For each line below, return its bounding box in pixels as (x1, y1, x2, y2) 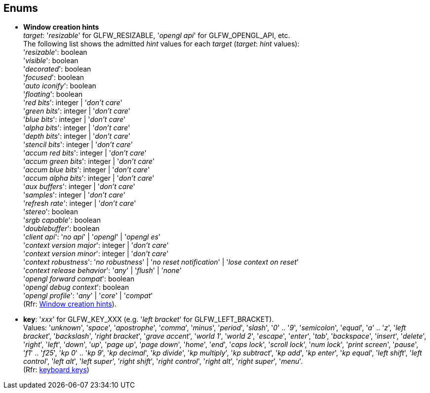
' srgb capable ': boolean (23, 216, 101, 225)
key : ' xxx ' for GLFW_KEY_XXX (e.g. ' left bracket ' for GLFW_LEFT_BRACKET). (23, 315, 274, 324)
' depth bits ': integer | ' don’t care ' (23, 132, 131, 141)
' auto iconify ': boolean (23, 81, 96, 90)
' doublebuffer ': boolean (23, 224, 100, 233)
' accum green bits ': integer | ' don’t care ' (23, 157, 155, 166)
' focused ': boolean (23, 73, 84, 82)
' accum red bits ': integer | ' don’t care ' (23, 149, 147, 157)
